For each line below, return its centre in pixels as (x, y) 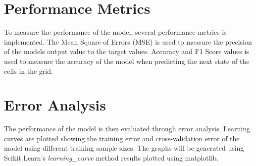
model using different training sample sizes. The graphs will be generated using (124, 148)
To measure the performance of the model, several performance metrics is (115, 32)
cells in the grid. (28, 71)
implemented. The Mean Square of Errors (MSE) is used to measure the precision (128, 41)
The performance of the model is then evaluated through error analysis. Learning (127, 129)
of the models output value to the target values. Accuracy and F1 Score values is (127, 51)
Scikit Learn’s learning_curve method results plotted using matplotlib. (111, 158)
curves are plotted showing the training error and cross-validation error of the (122, 138)
